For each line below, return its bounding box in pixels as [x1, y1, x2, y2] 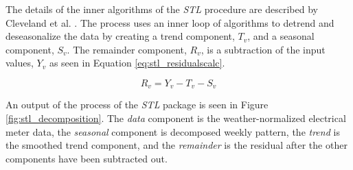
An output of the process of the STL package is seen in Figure [5, 97, 269, 112]
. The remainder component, [67, 42, 187, 56]
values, [5, 56, 34, 70]
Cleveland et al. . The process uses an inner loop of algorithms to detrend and [5, 15, 334, 29]
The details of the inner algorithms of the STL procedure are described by [5, 2, 318, 16]
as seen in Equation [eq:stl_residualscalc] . [49, 56, 225, 70]
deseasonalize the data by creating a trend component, [5, 29, 235, 43]
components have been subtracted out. [5, 151, 168, 165]
